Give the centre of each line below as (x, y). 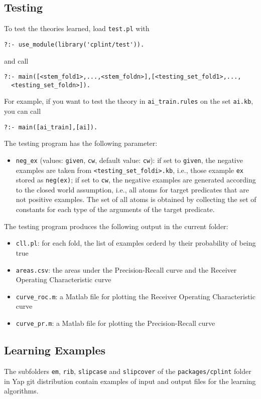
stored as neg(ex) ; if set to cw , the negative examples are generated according (136, 180)
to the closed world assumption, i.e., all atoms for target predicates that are (132, 189)
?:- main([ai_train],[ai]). (51, 127)
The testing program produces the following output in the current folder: (116, 226)
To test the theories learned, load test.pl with (77, 28)
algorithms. (21, 391)
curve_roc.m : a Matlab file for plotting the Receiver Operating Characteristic (136, 296)
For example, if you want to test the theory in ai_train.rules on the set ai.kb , (129, 101)
